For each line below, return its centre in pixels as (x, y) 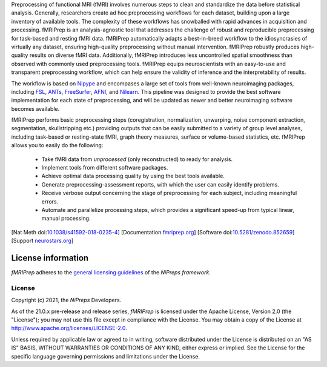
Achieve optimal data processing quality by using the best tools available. (133, 176)
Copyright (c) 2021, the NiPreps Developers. (66, 300)
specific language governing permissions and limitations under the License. (105, 356)
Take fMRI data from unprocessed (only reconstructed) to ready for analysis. (137, 159)
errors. (50, 201)
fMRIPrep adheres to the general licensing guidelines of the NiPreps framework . (111, 273)
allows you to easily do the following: (57, 145)
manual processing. (66, 219)
